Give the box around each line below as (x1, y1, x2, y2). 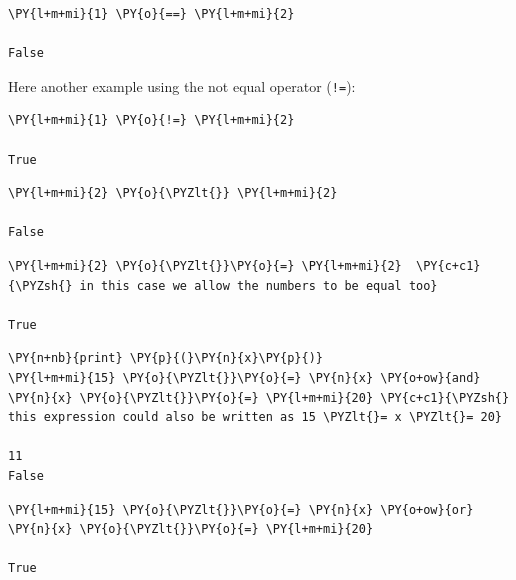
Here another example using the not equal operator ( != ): (8, 75, 356, 96)
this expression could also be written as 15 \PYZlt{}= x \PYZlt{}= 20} (8, 410, 502, 425)
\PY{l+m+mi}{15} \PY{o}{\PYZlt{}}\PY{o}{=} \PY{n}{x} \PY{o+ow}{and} (8, 370, 481, 385)
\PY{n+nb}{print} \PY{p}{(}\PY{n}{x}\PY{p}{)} (8, 351, 323, 366)
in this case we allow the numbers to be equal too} (79, 278, 438, 293)
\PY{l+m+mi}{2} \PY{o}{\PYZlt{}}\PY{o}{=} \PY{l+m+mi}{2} (8, 259, 402, 273)
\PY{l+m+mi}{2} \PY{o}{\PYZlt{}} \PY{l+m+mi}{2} (8, 186, 338, 201)
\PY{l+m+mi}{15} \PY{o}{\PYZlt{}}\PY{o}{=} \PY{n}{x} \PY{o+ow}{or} (8, 502, 474, 517)
